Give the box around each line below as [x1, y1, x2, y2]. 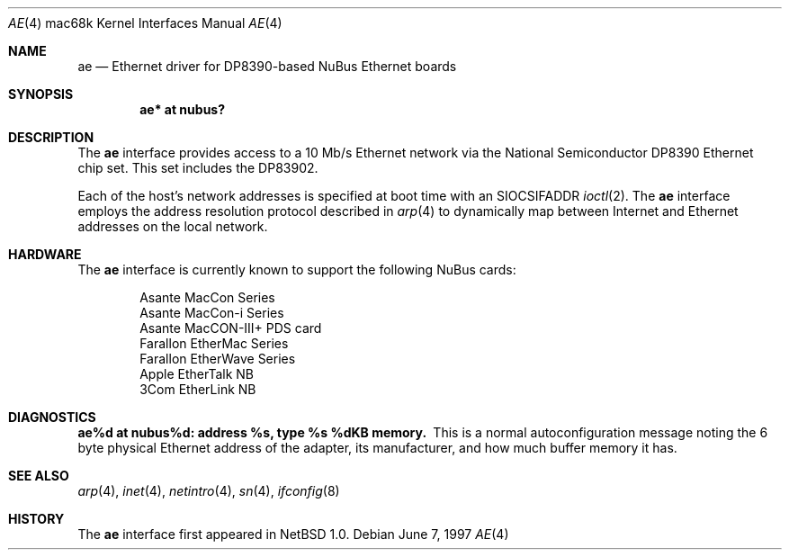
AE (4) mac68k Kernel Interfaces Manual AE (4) [8, 15, 282, 31]
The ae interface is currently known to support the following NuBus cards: [77, 262, 516, 277]
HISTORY [8, 511, 65, 526]
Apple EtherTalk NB [139, 366, 254, 382]
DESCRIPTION [8, 130, 94, 145]
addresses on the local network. [77, 219, 268, 234]
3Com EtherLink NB [139, 382, 256, 397]
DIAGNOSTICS [8, 409, 96, 425]
